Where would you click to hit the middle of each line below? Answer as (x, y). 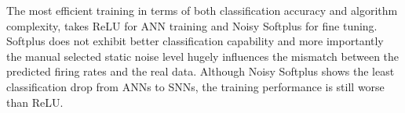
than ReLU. (35, 102)
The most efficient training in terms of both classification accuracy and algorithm (202, 10)
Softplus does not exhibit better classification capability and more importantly (195, 41)
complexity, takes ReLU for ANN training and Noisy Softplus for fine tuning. (192, 25)
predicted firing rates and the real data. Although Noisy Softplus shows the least (201, 71)
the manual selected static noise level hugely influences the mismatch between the (203, 56)
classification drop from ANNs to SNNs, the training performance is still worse (195, 86)
